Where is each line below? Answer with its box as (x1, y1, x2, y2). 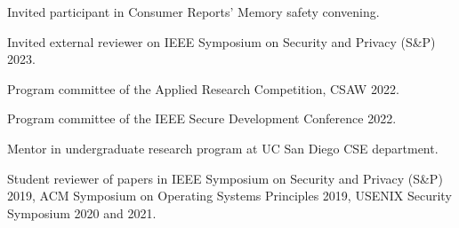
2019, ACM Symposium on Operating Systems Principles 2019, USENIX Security (7, 186, 452, 205)
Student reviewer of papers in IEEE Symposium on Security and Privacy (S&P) (7, 169, 443, 187)
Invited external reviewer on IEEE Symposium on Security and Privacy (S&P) (7, 32, 436, 51)
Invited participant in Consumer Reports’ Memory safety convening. (7, 3, 380, 20)
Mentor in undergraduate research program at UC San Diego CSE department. (7, 138, 439, 157)
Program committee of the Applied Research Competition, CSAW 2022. (7, 79, 399, 98)
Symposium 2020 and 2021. (7, 203, 157, 222)
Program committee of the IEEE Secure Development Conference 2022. (7, 109, 397, 128)
